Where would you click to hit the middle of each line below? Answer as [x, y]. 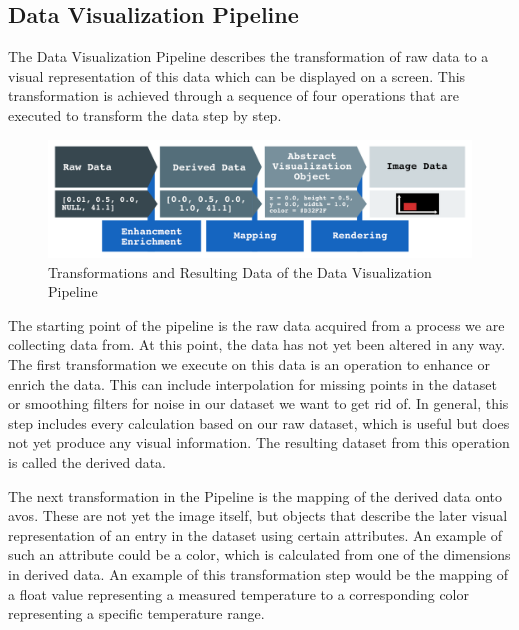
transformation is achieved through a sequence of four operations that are [233, 95]
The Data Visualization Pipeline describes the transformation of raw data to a [248, 56]
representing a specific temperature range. [136, 613]
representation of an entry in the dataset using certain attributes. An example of [255, 534]
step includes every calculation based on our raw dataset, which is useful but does [259, 422]
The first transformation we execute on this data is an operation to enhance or [249, 363]
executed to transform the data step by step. [145, 114]
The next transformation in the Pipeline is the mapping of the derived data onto [255, 495]
